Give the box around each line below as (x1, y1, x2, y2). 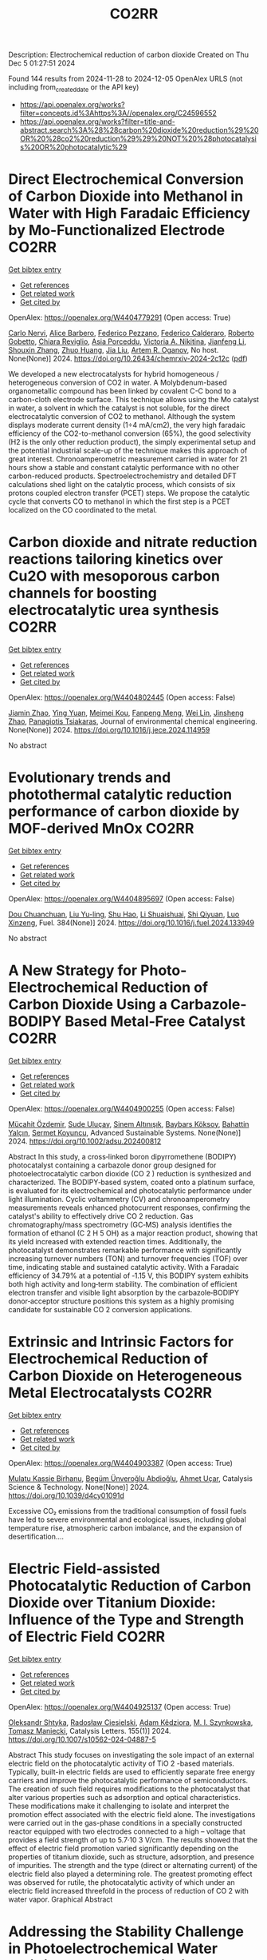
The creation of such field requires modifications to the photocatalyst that (8, 1784, 251, 1794)
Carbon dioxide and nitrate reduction (8, 533, 257, 552)
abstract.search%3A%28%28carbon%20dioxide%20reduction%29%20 (19, 125, 259, 134)
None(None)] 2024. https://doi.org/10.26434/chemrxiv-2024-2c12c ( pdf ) (8, 353, 249, 363)
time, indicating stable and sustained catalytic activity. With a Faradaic (8, 1262, 239, 1271)
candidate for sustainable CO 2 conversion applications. (8, 1304, 193, 1314)
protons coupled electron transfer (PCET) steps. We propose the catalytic (8, 488, 250, 497)
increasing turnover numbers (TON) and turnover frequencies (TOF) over (8, 1253, 249, 1263)
